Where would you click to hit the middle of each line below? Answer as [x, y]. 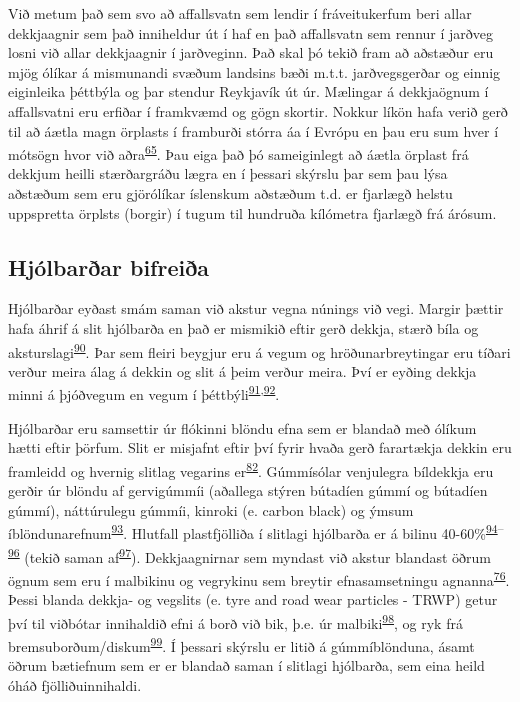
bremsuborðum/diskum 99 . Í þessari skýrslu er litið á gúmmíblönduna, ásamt [241, 644]
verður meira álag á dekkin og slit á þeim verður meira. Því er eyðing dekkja [242, 370]
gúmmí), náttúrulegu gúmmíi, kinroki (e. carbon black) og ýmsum [211, 509]
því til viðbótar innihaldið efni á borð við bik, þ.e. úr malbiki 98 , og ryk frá [235, 621]
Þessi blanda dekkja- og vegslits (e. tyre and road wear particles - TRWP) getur [253, 599]
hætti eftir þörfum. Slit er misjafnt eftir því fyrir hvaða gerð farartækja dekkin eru [260, 447]
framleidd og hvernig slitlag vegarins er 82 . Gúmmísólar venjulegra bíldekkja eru [251, 469]
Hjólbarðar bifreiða [108, 266]
